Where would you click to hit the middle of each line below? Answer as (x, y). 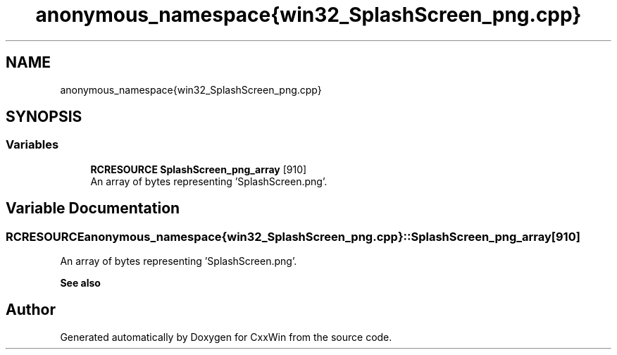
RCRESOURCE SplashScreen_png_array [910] (199, 169)
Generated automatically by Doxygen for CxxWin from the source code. (226, 337)
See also (80, 283)
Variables (32, 145)
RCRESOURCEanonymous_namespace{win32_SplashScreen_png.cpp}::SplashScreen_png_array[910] (293, 236)
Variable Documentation (93, 208)
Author (31, 310)
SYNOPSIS (44, 117)
